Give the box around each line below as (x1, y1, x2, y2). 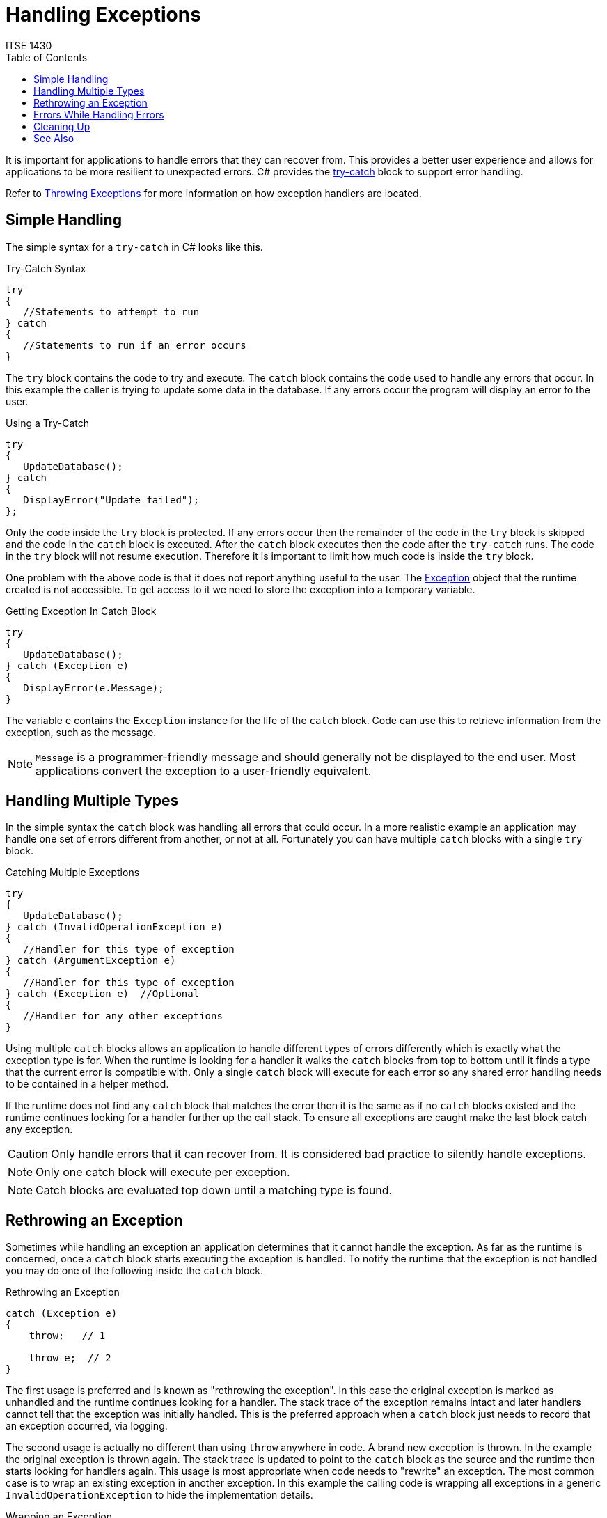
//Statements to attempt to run (23, 306, 200, 318)
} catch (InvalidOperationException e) (6, 921, 223, 933)
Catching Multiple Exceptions (6, 866, 140, 879)
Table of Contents (6, 51, 88, 63)
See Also (33, 132, 74, 144)
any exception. (6, 1123, 73, 1136)
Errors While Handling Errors (33, 108, 164, 120)
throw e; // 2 (29, 1352, 111, 1364)
